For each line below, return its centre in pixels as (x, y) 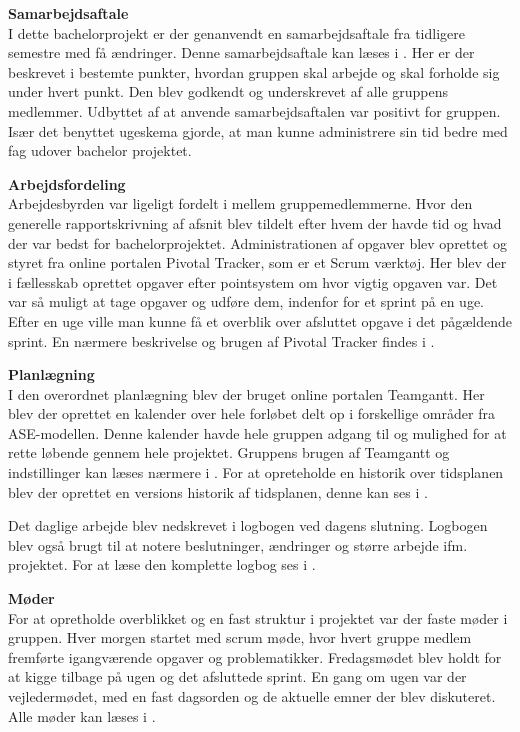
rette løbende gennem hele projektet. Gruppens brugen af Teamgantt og (229, 452)
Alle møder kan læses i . (82, 715)
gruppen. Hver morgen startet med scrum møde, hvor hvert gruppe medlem (240, 637)
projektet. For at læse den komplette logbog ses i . (162, 564)
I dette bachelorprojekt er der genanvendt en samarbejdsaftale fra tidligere (237, 32)
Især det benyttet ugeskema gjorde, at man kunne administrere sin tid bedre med (258, 130)
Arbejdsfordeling (67, 183)
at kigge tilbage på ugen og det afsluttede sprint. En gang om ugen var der (237, 676)
